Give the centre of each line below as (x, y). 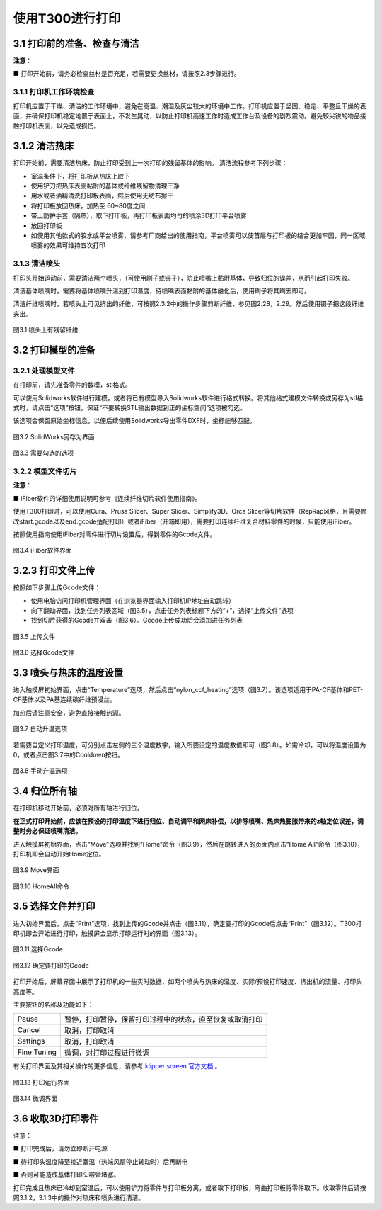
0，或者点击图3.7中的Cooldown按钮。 (68, 755)
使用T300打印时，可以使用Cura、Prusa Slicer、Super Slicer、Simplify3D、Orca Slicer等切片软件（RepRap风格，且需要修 (190, 511)
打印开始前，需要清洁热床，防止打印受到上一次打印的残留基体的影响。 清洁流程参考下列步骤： (150, 163)
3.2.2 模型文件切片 (45, 471)
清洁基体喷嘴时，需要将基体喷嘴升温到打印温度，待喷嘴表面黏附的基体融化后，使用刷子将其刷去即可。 (162, 290)
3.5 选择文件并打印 (54, 906)
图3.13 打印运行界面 (41, 1082)
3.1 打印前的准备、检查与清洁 (76, 44)
